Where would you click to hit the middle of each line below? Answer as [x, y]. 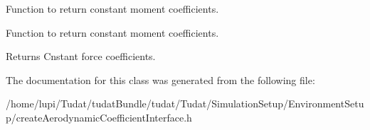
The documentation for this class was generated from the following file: [160, 79]
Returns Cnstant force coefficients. [81, 56]
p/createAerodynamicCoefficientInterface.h [99, 117]
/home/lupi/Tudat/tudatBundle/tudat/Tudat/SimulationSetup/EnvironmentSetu [185, 104]
